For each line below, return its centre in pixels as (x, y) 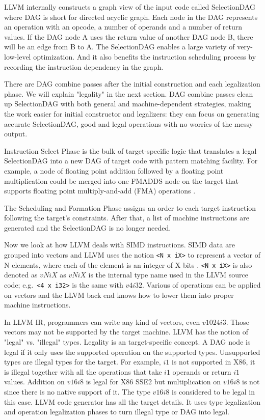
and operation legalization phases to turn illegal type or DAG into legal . (117, 412)
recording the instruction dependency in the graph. (84, 66)
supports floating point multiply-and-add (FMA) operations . (100, 191)
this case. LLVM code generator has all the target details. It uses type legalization (132, 401)
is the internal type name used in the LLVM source (168, 275)
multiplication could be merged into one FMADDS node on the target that (121, 180)
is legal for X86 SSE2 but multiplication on (153, 382)
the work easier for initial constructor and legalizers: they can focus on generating (132, 113)
